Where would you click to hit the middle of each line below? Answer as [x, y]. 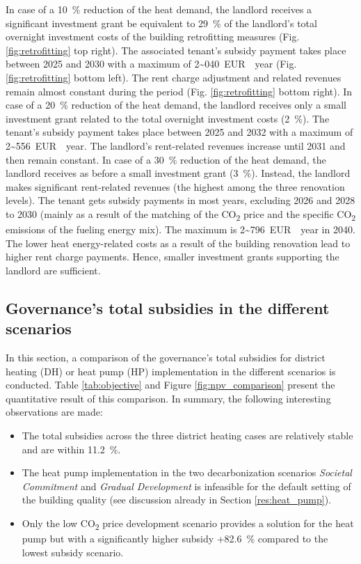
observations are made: [54, 412]
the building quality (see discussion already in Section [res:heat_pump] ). [177, 500]
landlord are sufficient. [53, 270]
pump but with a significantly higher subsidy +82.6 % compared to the [175, 539]
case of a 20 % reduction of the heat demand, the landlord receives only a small [176, 105]
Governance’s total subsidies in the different [168, 307]
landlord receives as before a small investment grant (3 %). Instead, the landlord [178, 173]
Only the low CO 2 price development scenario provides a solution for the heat [188, 524]
